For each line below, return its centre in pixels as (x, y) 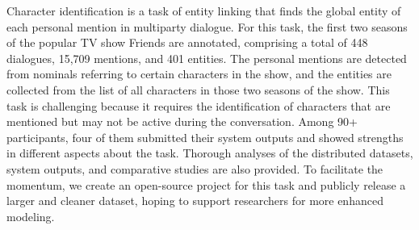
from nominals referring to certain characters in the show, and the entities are (199, 74)
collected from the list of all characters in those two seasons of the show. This (198, 89)
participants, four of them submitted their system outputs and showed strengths (205, 137)
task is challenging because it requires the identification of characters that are (199, 105)
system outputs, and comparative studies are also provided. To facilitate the (195, 168)
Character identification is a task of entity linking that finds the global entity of (204, 10)
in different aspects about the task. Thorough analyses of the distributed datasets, (210, 153)
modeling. (31, 216)
